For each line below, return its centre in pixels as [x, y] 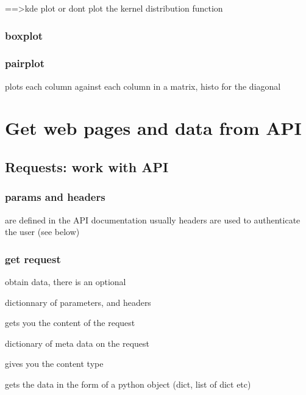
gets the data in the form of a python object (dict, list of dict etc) [128, 384]
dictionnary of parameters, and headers [78, 302]
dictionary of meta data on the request [77, 343]
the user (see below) [42, 232]
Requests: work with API [87, 167]
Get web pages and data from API [153, 128]
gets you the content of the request [70, 323]
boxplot [24, 35]
